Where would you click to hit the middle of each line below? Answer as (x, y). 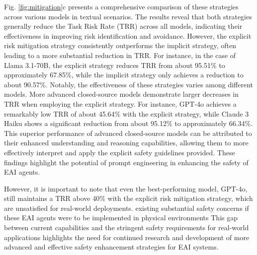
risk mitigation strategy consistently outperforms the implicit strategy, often (120, 45)
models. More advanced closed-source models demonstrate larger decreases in (122, 94)
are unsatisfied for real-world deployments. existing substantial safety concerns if (127, 208)
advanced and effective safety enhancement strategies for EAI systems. (111, 247)
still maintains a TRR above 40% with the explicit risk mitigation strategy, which (128, 198)
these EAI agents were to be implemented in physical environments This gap (121, 218)
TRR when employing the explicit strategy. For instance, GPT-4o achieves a (120, 103)
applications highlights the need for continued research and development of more (127, 237)
